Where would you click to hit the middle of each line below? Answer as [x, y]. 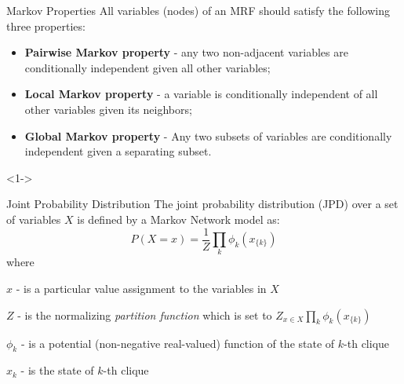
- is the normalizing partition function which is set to [145, 315]
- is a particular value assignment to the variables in [141, 288]
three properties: [46, 26]
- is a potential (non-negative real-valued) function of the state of [178, 343]
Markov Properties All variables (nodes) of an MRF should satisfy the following [198, 10]
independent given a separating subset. [118, 151]
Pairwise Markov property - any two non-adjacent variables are [186, 52]
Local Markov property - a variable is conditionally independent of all [201, 94]
